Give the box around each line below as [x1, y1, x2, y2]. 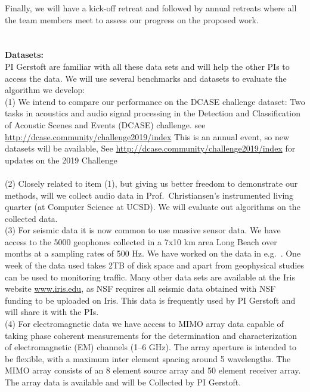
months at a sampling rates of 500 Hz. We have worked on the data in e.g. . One [5, 247, 301, 260]
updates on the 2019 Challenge [5, 153, 117, 166]
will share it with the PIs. [5, 305, 99, 318]
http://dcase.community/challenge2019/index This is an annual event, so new [5, 130, 290, 143]
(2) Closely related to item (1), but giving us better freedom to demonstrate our [5, 177, 298, 189]
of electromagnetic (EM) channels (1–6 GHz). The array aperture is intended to [5, 341, 297, 353]
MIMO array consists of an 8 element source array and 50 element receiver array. [5, 364, 301, 376]
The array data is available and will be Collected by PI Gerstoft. [5, 376, 241, 388]
